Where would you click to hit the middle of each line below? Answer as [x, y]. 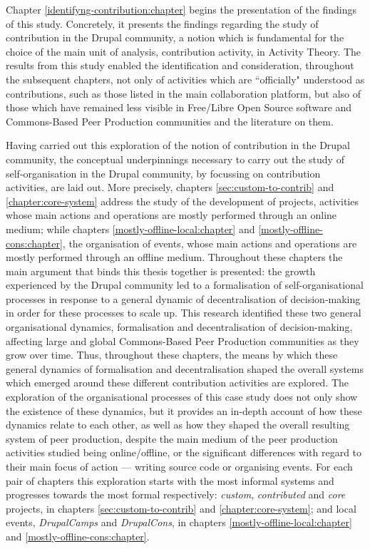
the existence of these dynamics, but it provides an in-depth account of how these [184, 410]
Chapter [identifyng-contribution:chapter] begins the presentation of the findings [181, 9]
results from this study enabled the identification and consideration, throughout [180, 65]
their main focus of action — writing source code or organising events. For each [179, 466]
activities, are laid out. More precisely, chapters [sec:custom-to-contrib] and [170, 187]
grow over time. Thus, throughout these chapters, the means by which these [172, 355]
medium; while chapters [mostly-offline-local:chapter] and [130, 229]
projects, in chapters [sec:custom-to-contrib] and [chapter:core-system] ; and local [181, 508]
